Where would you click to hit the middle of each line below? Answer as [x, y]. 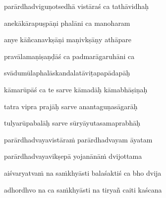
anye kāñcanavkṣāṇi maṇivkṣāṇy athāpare [68, 39]
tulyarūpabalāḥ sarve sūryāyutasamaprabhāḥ [72, 123]
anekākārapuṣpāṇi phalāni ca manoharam [67, 23]
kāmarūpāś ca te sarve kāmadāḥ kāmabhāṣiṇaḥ [76, 89]
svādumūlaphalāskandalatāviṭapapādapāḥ [67, 73]
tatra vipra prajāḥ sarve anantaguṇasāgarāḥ [71, 106]
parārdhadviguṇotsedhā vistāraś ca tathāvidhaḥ [77, 6]
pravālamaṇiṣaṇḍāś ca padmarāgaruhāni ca [69, 56]
